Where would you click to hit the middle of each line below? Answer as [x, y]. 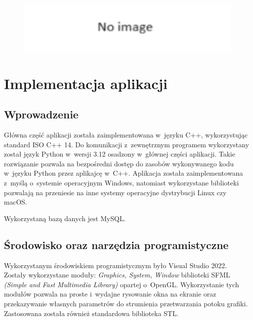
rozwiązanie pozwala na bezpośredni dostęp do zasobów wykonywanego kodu [119, 163]
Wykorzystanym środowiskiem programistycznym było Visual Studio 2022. [116, 265]
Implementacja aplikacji [86, 83]
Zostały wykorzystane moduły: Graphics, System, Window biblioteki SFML [117, 275]
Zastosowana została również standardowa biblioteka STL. [91, 313]
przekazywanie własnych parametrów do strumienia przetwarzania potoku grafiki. [126, 304]
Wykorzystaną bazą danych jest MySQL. [65, 218]
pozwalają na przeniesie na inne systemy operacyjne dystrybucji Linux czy [115, 192]
